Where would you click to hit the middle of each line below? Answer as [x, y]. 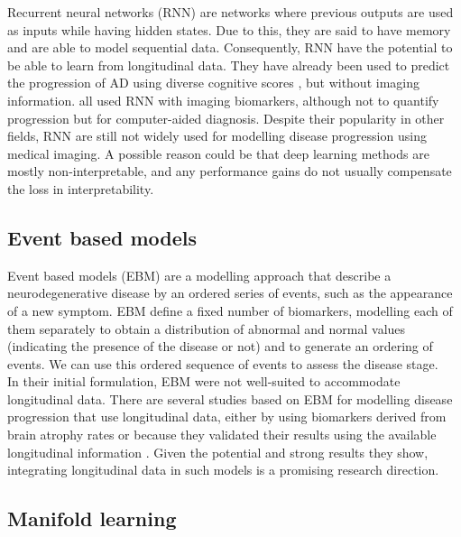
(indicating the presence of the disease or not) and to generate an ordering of [220, 346]
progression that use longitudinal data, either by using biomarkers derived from [227, 417]
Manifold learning [92, 518]
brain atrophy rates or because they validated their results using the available [222, 435]
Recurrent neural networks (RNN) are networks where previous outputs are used [230, 12]
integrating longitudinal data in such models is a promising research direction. [223, 470]
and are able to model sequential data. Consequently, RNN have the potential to [230, 47]
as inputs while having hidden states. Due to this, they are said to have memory [229, 29]
